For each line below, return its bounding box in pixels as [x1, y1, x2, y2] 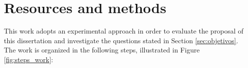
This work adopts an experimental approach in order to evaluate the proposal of [4, 26, 244, 36]
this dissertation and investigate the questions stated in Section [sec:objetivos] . [4, 35, 238, 45]
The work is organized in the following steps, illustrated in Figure [4, 45, 200, 55]
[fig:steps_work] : [4, 54, 53, 64]
